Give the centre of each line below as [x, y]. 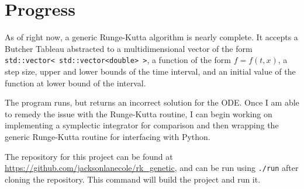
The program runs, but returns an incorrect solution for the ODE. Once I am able [152, 102]
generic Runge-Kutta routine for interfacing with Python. [108, 136]
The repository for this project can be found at [89, 156]
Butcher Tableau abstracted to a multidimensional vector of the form [129, 48]
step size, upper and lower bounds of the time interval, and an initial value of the [150, 71]
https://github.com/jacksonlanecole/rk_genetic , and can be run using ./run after [152, 168]
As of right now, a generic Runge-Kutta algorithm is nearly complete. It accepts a [151, 37]
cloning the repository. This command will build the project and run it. [133, 179]
